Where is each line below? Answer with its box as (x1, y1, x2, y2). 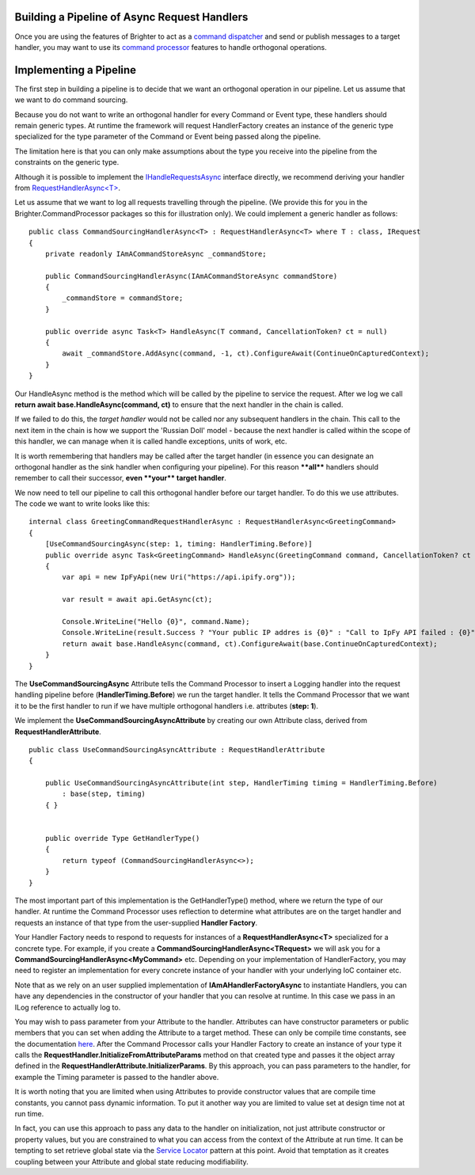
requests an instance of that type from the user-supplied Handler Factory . (14, 918, 258, 927)
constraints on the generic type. (14, 158, 120, 167)
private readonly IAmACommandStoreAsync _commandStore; (44, 249, 267, 258)
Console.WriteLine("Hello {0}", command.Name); (62, 618, 250, 626)
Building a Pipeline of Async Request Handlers (14, 10, 249, 24)
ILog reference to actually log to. (14, 1002, 121, 1012)
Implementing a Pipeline (14, 63, 137, 77)
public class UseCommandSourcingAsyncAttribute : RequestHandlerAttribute (28, 745, 325, 754)
